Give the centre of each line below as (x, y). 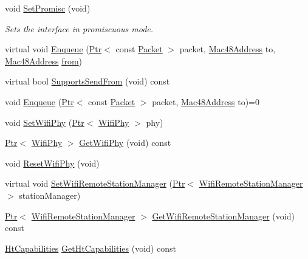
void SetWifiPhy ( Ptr (45, 122)
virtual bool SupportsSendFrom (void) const (87, 81)
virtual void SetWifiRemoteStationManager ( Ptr (95, 183)
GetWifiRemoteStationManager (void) (223, 216)
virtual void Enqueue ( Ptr (53, 49)
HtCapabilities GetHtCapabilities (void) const (91, 248)
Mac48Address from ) (44, 60)
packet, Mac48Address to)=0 (206, 101)
